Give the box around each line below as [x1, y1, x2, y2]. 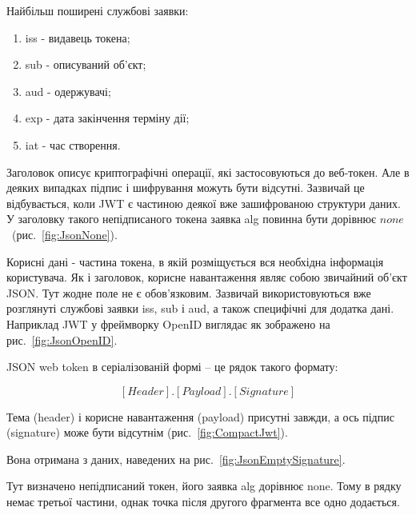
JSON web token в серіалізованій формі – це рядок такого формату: [6, 358, 338, 375]
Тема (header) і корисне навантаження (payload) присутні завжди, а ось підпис [6, 408, 394, 425]
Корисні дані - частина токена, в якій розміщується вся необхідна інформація [6, 253, 384, 269]
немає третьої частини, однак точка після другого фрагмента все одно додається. [6, 493, 400, 510]
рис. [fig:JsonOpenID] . [6, 331, 118, 348]
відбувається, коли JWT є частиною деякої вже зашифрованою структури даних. [6, 194, 401, 211]
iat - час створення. [25, 136, 121, 153]
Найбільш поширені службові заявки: [6, 2, 189, 18]
